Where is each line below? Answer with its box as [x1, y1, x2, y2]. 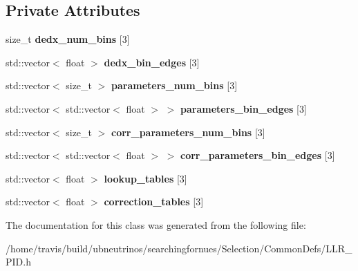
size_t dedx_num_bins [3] [6, 32, 130, 46]
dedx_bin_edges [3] [104, 55, 200, 69]
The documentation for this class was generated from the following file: [6, 217, 306, 232]
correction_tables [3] [104, 194, 204, 209]
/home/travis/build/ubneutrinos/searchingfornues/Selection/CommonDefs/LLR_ [6, 241, 352, 255]
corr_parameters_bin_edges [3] [180, 148, 335, 162]
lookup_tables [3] [104, 171, 187, 185]
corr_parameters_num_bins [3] [111, 124, 265, 139]
